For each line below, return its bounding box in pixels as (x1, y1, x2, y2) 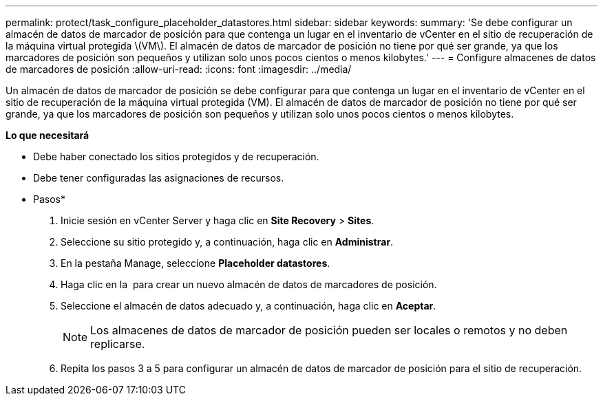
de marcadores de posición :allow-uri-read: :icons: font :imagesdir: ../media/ (6, 63, 352, 75)
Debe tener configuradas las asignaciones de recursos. (33, 172, 284, 184)
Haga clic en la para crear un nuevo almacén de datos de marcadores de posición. (61, 279, 437, 290)
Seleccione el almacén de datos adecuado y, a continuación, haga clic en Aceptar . (61, 300, 436, 312)
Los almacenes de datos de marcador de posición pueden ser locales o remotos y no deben (90, 323, 568, 337)
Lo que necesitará (6, 129, 89, 141)
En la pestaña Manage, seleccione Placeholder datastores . (61, 257, 330, 269)
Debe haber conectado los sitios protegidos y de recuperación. (33, 151, 319, 162)
